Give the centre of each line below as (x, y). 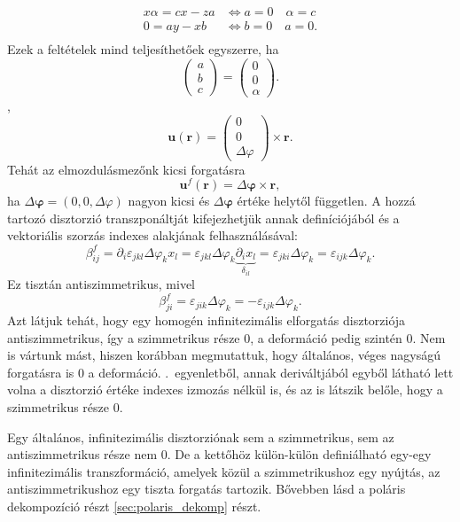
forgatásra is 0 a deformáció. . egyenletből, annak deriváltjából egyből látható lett (230, 372)
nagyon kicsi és (169, 201)
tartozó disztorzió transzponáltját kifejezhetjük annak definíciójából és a (203, 218)
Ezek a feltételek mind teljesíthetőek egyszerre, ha (143, 49)
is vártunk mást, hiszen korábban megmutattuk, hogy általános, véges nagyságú (224, 355)
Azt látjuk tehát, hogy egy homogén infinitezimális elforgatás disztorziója (207, 319)
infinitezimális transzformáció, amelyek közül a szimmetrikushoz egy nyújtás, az (224, 471)
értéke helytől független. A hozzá (326, 201)
